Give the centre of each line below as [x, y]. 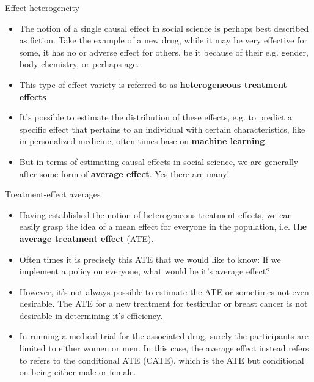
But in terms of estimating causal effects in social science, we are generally [159, 161]
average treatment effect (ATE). [86, 238]
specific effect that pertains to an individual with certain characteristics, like [162, 129]
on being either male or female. [78, 372]
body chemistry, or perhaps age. [79, 64]
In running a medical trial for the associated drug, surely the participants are [164, 336]
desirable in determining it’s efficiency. [91, 315]
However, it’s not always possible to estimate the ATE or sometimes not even [164, 291]
